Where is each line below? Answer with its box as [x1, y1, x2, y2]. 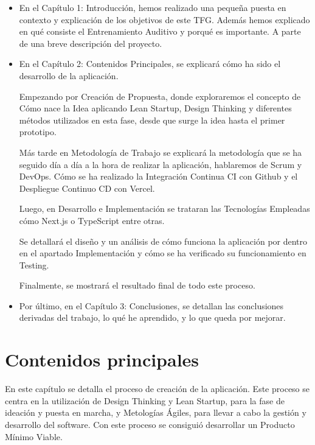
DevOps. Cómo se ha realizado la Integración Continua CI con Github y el [19, 170, 298, 183]
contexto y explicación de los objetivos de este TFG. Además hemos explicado [19, 13, 310, 26]
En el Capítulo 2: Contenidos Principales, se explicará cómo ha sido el [19, 57, 281, 70]
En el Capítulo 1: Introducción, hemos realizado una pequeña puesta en [19, 1, 286, 13]
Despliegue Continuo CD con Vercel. [19, 181, 155, 194]
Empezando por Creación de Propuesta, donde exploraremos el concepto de [19, 89, 301, 102]
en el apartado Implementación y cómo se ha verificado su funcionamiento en [19, 247, 306, 259]
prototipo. [19, 125, 57, 138]
